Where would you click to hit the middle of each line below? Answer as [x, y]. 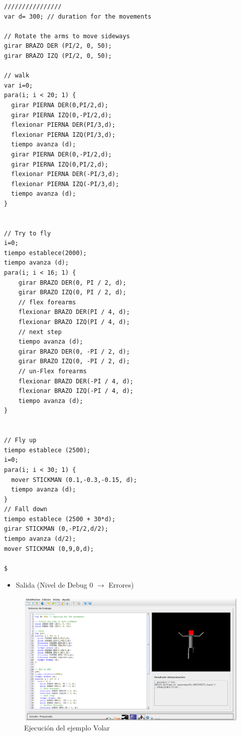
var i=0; [19, 85]
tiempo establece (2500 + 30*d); [60, 519]
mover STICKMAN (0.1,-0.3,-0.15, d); [74, 480]
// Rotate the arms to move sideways [67, 36]
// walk [17, 76]
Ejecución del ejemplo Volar [67, 728]
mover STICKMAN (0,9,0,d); [49, 549]
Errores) [121, 585]
